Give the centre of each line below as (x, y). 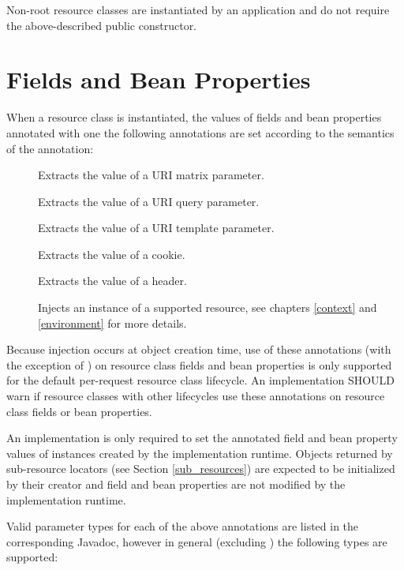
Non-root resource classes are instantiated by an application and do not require (198, 9)
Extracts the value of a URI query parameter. (149, 201)
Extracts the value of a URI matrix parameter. (151, 175)
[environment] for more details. (112, 322)
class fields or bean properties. (79, 411)
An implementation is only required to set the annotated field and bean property (202, 438)
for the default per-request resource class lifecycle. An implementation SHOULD (201, 380)
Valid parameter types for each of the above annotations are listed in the (183, 526)
